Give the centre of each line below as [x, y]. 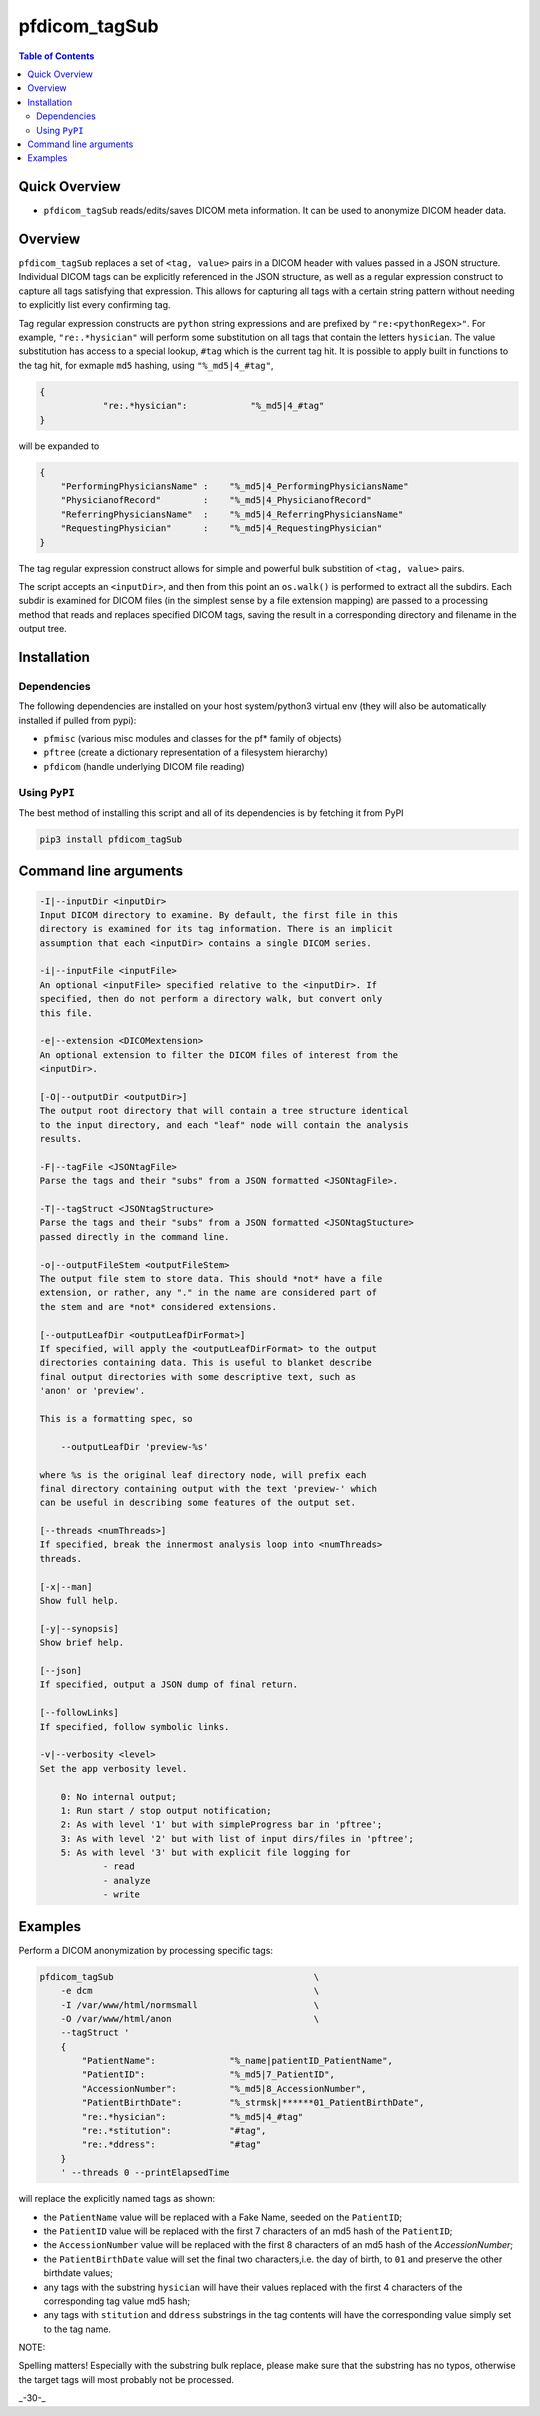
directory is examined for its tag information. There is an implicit [216, 929]
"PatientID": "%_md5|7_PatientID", [208, 2074]
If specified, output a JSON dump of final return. [169, 1684]
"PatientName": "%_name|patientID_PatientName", [237, 2061]
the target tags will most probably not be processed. [126, 2379]
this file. [66, 1013]
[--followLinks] [79, 1713]
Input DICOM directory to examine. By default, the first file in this [219, 914]
